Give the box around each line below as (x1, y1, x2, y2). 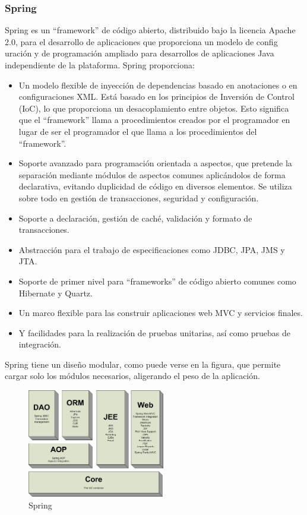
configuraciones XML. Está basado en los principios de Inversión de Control (18, 90, 295, 103)
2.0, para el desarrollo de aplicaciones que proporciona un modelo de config (5, 35, 278, 48)
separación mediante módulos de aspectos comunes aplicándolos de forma (18, 168, 286, 181)
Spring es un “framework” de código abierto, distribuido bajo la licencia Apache (5, 24, 296, 36)
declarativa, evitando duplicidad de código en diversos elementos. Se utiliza (18, 180, 292, 192)
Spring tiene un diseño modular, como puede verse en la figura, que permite (5, 358, 281, 370)
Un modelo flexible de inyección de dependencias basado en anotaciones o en (18, 78, 297, 91)
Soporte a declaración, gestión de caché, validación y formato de (18, 211, 252, 224)
